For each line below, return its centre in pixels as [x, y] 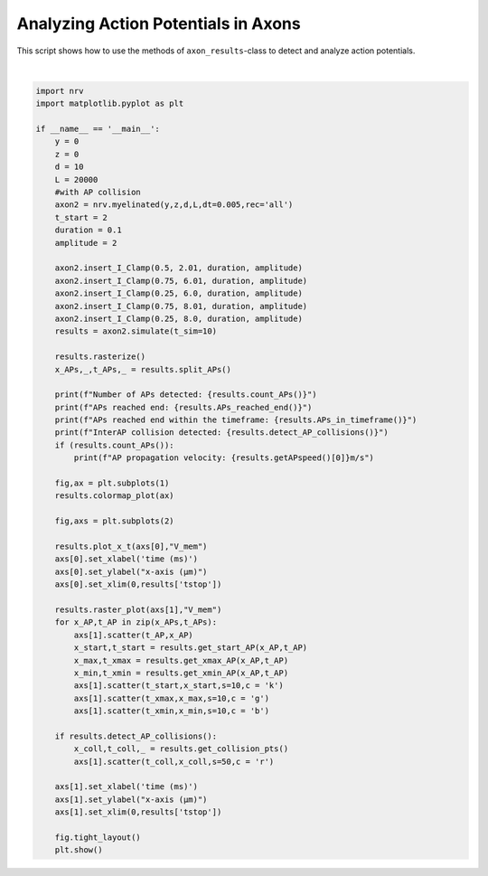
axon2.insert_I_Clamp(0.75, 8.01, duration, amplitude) [181, 306]
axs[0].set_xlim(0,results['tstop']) [138, 584]
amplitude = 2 [86, 243]
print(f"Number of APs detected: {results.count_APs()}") [186, 395]
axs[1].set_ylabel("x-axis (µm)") [131, 799]
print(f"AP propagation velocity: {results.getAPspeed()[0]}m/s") [224, 458]
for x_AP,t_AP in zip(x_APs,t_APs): [136, 622]
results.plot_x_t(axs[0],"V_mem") [131, 546]
